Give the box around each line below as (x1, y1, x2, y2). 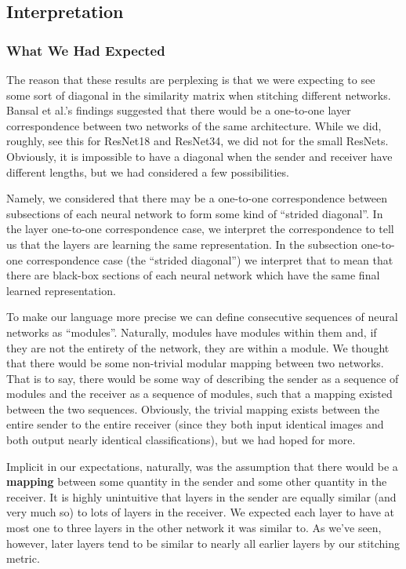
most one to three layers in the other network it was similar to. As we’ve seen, (6, 520, 382, 536)
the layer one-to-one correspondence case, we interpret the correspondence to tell (6, 221, 394, 237)
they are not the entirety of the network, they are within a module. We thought (6, 339, 390, 356)
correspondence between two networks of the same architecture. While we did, (6, 117, 382, 133)
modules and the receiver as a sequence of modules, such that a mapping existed (6, 385, 393, 402)
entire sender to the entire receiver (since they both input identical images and (6, 416, 384, 432)
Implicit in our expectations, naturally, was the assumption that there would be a (6, 458, 398, 474)
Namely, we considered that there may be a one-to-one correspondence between (6, 190, 387, 206)
